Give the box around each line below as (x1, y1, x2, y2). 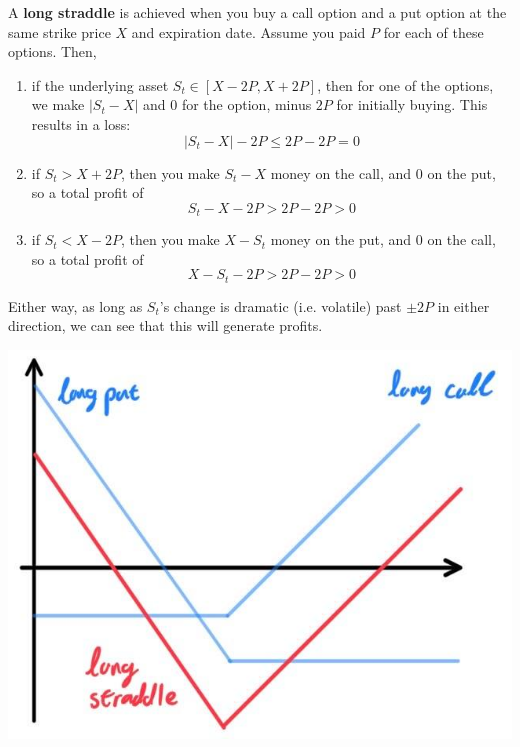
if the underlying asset (31, 74, 169, 95)
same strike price (8, 21, 111, 42)
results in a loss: (31, 113, 131, 134)
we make (31, 94, 85, 115)
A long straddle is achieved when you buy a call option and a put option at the (8, 2, 507, 22)
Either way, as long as (8, 295, 143, 316)
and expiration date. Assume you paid (131, 21, 366, 42)
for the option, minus (181, 94, 312, 115)
